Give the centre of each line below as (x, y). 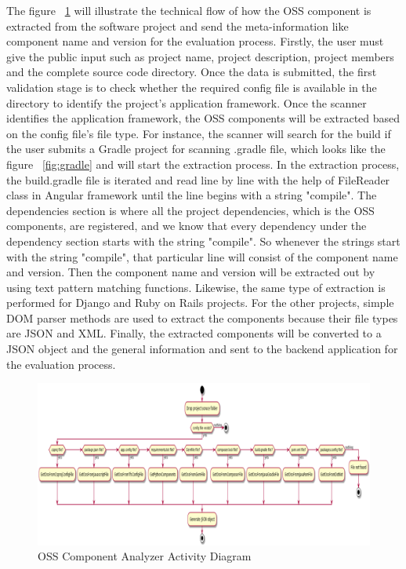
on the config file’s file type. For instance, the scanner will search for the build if (199, 133)
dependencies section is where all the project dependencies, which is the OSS (190, 210)
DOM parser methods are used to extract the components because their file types (202, 317)
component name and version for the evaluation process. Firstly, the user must (195, 41)
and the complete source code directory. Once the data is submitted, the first (192, 72)
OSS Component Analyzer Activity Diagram (145, 556)
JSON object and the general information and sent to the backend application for (202, 349)
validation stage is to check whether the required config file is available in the (192, 87)
